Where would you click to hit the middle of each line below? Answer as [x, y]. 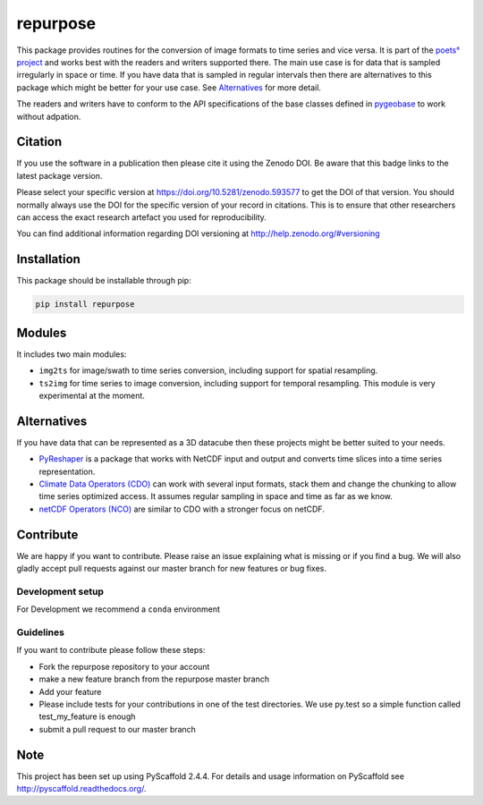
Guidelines [40, 632]
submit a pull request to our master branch [118, 729]
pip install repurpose [85, 305]
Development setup [60, 591]
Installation [48, 259]
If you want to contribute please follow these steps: [111, 650]
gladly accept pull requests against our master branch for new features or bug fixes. [171, 569]
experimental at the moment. [92, 395]
